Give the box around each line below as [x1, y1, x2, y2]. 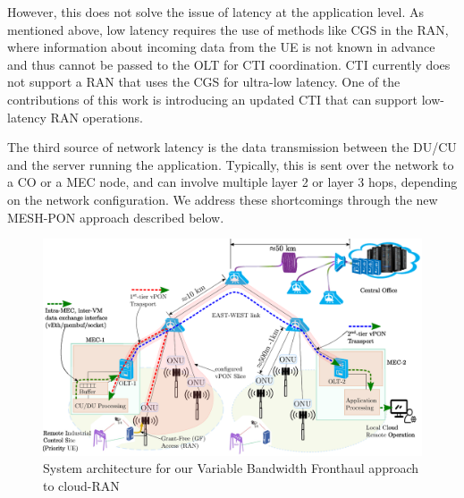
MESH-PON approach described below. [7, 207, 224, 226]
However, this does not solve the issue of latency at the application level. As [7, 3, 424, 21]
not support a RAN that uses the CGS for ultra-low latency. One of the [7, 72, 401, 91]
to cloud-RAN [43, 476, 120, 494]
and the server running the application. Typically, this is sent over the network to [7, 155, 454, 173]
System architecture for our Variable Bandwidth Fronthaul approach [43, 459, 419, 477]
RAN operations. [50, 107, 143, 126]
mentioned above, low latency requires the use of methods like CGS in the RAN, [7, 20, 449, 38]
